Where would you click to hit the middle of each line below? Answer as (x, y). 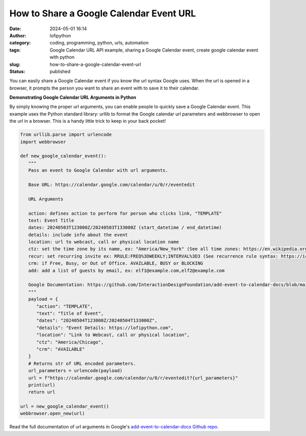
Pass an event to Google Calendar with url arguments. (98, 170)
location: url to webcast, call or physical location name (104, 242)
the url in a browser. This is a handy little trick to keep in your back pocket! (87, 121)
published (60, 71)
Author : (18, 35)
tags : (15, 50)
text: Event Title (51, 220)
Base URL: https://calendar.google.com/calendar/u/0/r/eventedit (112, 185)
